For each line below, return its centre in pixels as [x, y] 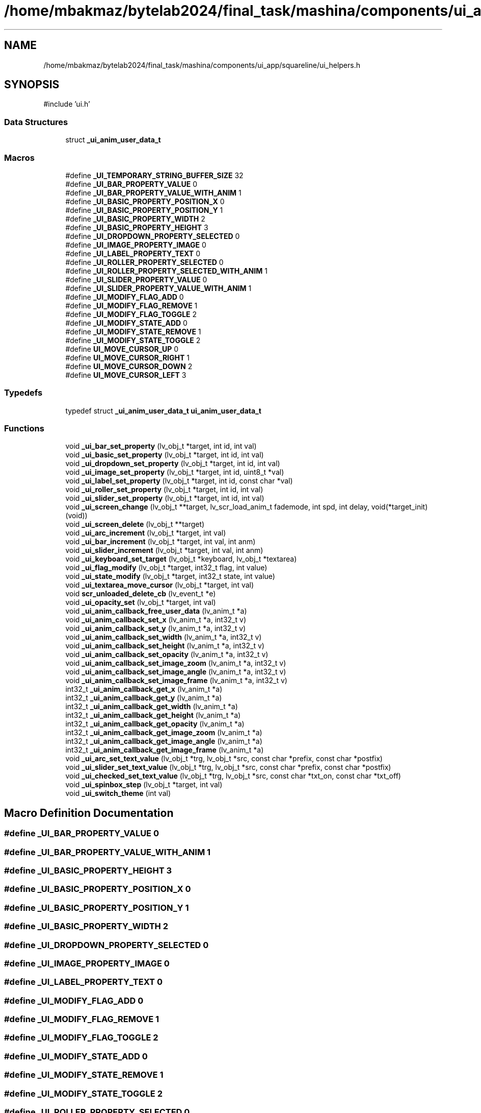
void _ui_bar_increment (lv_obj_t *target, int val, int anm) [161, 542]
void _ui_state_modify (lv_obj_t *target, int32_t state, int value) [170, 576]
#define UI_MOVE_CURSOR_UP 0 [122, 349]
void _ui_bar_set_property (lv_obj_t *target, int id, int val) [161, 446]
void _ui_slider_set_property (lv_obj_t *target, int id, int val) [165, 498]
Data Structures [36, 122]
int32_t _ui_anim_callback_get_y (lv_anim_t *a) [144, 698]
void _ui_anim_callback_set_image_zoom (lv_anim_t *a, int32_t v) [176, 663]
